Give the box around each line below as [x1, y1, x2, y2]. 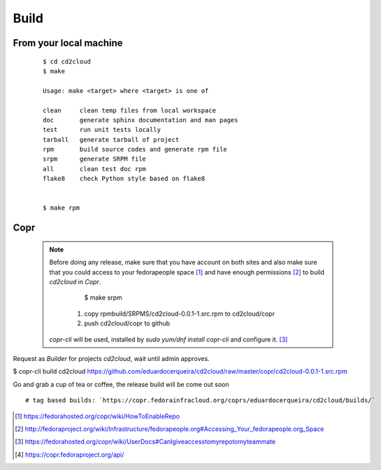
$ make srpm [84, 293, 122, 302]
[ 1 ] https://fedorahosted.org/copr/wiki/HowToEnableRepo [15, 412, 180, 420]
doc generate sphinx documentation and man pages [43, 116, 238, 124]
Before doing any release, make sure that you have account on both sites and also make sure [49, 258, 317, 267]
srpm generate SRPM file [43, 155, 147, 163]
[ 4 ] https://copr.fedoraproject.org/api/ [15, 450, 124, 459]
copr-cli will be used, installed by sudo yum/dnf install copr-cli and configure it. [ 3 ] [49, 335, 288, 344]
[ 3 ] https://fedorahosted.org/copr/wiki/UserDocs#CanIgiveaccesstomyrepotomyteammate [15, 437, 276, 446]
